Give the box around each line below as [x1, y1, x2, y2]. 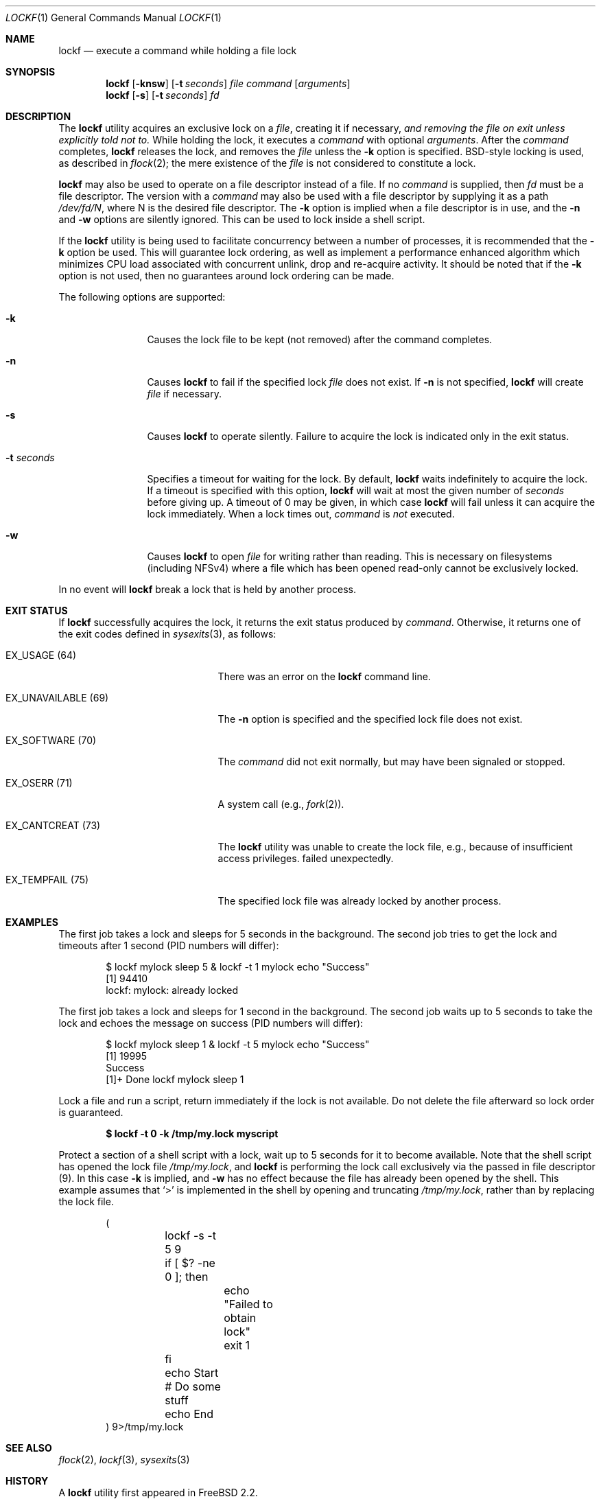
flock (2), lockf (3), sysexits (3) [58, 1454, 190, 1465]
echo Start [165, 1366, 219, 1380]
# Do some [165, 1380, 221, 1393]
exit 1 [224, 1338, 250, 1352]
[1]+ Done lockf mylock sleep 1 [106, 1073, 244, 1085]
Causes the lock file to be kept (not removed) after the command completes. [147, 334, 493, 345]
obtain [224, 1311, 257, 1325]
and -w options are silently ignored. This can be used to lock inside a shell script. [58, 213, 425, 225]
